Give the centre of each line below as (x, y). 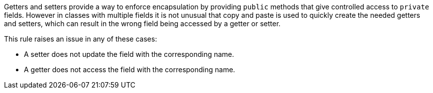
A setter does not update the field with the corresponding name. (129, 54)
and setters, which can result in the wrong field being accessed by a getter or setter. (142, 23)
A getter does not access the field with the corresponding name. (130, 70)
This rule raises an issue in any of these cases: (81, 39)
